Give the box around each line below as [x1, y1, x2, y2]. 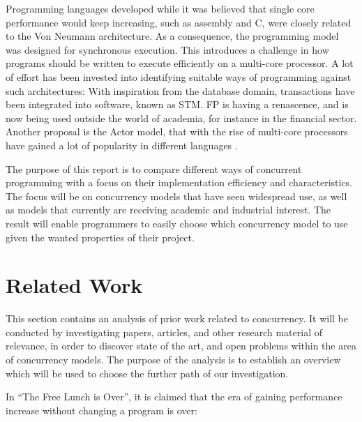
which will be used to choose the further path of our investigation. [6, 366, 289, 380]
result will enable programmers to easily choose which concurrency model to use [6, 216, 348, 230]
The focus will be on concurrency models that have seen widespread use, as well [6, 188, 347, 203]
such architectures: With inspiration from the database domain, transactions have [6, 83, 355, 98]
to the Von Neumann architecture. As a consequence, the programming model [6, 29, 339, 43]
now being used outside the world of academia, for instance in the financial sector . [6, 110, 357, 125]
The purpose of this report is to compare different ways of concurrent [6, 161, 302, 176]
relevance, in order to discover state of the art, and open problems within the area [6, 338, 356, 353]
